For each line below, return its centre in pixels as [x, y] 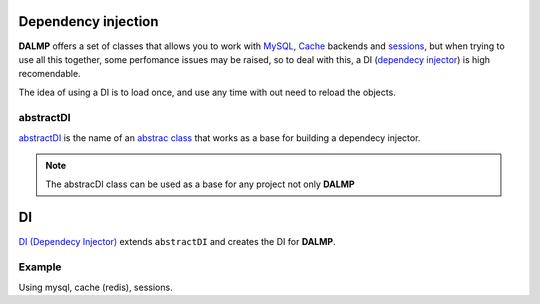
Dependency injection [88, 21]
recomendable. [49, 74]
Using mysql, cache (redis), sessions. [96, 287]
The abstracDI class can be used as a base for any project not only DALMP [200, 184]
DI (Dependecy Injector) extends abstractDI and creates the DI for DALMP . [177, 241]
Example [40, 267]
